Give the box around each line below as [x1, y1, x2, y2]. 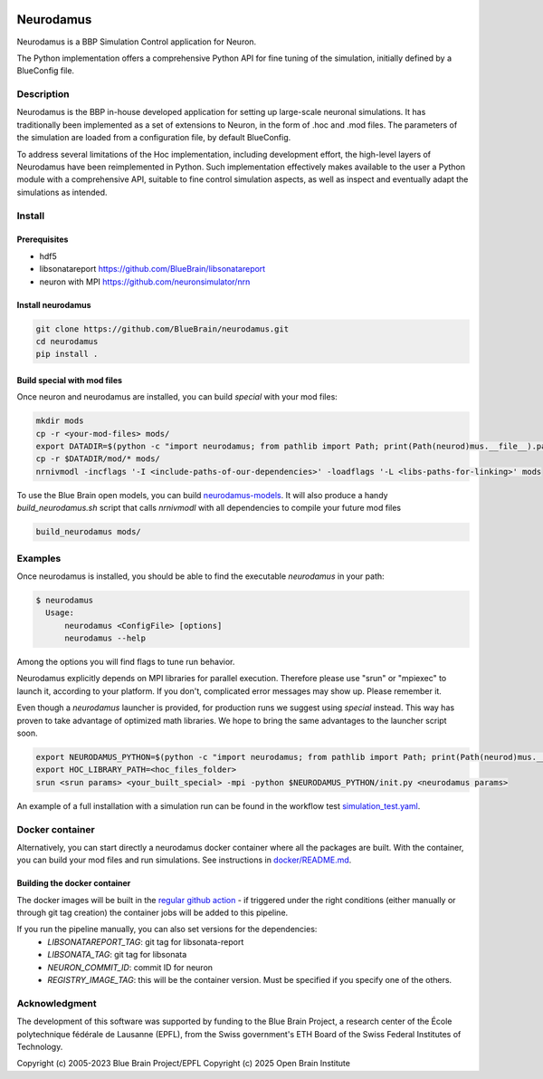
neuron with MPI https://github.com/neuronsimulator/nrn [39, 276, 251, 287]
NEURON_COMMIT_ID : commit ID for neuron [47, 961, 213, 973]
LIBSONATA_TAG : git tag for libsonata [47, 949, 187, 960]
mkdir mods [35, 416, 84, 426]
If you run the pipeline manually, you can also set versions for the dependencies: [16, 924, 318, 935]
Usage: [45, 608, 75, 618]
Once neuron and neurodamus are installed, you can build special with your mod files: [16, 391, 338, 402]
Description [16, 88, 70, 101]
